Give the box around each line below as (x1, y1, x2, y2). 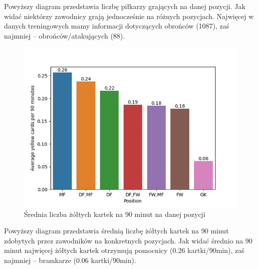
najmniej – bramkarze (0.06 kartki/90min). (4, 255, 136, 265)
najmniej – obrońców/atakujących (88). (4, 30, 125, 41)
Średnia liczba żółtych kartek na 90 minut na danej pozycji (24, 208, 205, 219)
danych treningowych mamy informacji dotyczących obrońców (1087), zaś (4, 21, 229, 31)
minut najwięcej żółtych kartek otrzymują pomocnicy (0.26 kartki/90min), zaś (4, 245, 244, 255)
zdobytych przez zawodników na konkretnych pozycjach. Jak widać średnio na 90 (4, 235, 252, 245)
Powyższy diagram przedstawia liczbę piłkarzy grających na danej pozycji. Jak (4, 1, 245, 11)
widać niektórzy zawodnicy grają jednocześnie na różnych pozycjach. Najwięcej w (4, 11, 254, 21)
